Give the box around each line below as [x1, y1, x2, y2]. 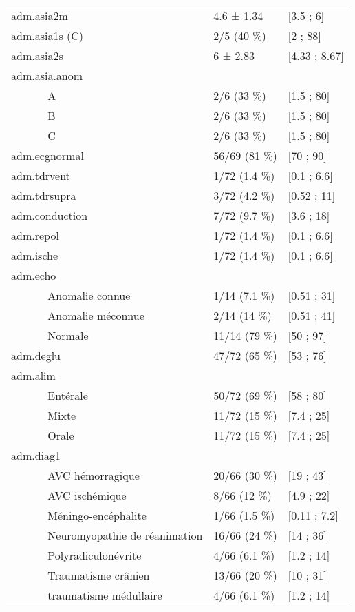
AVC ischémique [47, 487, 127, 503]
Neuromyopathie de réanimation [47, 527, 203, 543]
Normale [47, 327, 89, 343]
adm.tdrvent [11, 167, 70, 183]
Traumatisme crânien [47, 567, 150, 583]
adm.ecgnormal [11, 147, 84, 163]
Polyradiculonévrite [47, 547, 142, 563]
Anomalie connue [47, 287, 131, 303]
